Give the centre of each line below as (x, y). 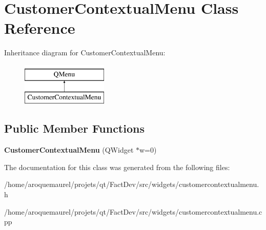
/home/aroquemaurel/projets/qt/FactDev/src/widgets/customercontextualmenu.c (133, 211)
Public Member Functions (74, 128)
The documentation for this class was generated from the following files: (117, 167)
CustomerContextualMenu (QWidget (69, 150)
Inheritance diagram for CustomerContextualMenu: (85, 53)
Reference (40, 28)
